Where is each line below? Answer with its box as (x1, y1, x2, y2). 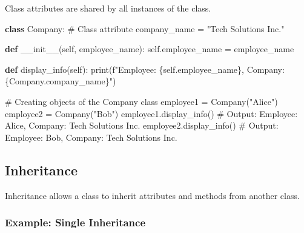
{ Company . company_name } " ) (5, 75, 116, 87)
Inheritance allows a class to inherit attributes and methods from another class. (5, 189, 300, 201)
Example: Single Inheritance (5, 215, 146, 230)
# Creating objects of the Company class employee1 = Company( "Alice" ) (5, 95, 278, 107)
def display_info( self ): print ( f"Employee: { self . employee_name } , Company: (5, 62, 285, 75)
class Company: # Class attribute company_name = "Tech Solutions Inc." (5, 22, 285, 35)
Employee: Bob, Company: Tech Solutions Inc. (5, 130, 177, 143)
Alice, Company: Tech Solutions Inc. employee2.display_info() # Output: (5, 119, 279, 132)
